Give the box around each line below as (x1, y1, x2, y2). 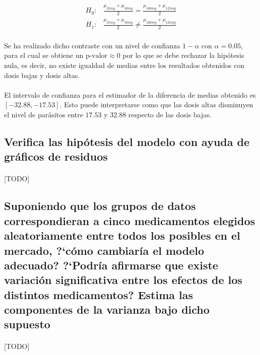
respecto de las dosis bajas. (128, 109, 212, 119)
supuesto (4, 316, 50, 332)
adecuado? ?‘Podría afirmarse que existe (4, 257, 218, 272)
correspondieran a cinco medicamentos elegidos (4, 212, 255, 228)
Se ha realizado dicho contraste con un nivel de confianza (4, 40, 180, 50)
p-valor (85, 52, 108, 60)
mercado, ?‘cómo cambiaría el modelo (4, 242, 205, 258)
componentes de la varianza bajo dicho (4, 302, 210, 317)
